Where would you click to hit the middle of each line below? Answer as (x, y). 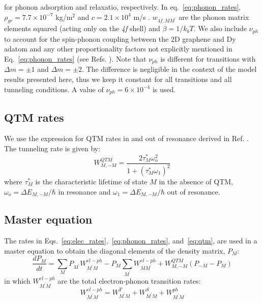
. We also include (220, 28)
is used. (164, 89)
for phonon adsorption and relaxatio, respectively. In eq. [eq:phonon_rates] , (123, 7)
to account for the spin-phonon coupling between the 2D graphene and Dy (120, 38)
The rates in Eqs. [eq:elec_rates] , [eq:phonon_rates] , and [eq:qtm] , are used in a (131, 241)
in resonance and (84, 191)
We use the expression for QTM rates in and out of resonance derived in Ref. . (127, 138)
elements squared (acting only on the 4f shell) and (82, 28)
